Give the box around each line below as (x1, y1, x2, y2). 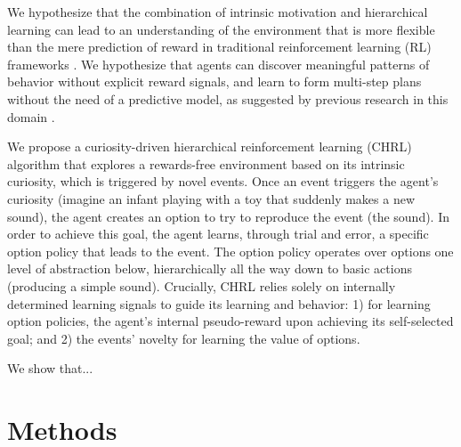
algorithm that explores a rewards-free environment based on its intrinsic (7, 154, 405, 173)
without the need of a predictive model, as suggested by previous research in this (7, 89, 449, 108)
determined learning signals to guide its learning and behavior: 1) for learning (7, 294, 431, 313)
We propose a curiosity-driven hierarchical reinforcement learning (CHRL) (7, 137, 412, 156)
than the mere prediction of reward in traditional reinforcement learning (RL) (7, 37, 432, 56)
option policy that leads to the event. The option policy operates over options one (7, 241, 454, 260)
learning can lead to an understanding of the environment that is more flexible (7, 20, 435, 38)
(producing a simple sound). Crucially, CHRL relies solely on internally (7, 276, 396, 295)
